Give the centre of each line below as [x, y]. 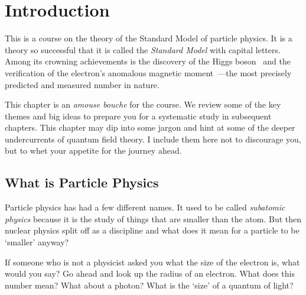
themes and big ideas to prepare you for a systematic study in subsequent [138, 116]
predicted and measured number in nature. [82, 84]
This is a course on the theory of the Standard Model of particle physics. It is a [149, 38]
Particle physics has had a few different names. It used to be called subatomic [145, 207]
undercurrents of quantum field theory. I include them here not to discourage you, [153, 139]
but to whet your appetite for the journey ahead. [93, 150]
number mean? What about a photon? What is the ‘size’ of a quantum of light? [149, 285]
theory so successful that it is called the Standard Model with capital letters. [143, 49]
